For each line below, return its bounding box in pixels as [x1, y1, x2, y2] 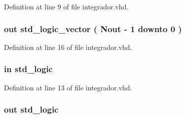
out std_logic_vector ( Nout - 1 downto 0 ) [4, 22, 182, 35]
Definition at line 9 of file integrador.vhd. [4, 1, 129, 11]
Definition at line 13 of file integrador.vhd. [4, 82, 132, 92]
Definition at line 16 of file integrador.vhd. [4, 41, 132, 52]
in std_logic [4, 63, 53, 75]
